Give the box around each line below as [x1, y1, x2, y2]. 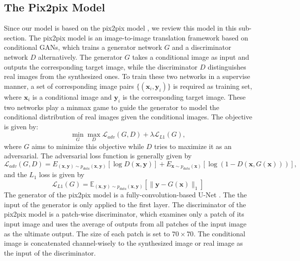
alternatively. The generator [38, 51, 123, 62]
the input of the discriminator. [4, 247, 96, 258]
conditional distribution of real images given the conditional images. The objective [4, 112, 252, 122]
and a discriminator [172, 42, 232, 52]
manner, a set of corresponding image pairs [4, 80, 134, 91]
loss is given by [39, 169, 85, 180]
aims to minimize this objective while [32, 141, 144, 151]
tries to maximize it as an [154, 141, 232, 151]
